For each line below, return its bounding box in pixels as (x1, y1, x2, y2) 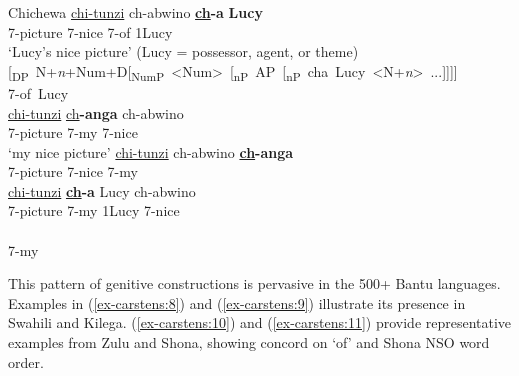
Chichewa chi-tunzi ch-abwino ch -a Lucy (8, 2, 263, 22)
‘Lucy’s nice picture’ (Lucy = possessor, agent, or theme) (8, 41, 359, 62)
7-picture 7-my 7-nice (8, 122, 138, 143)
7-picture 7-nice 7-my (8, 161, 138, 182)
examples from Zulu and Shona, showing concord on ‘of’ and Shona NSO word (8, 332, 490, 353)
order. (8, 351, 44, 372)
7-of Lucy (8, 82, 69, 103)
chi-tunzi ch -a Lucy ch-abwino (8, 180, 196, 201)
